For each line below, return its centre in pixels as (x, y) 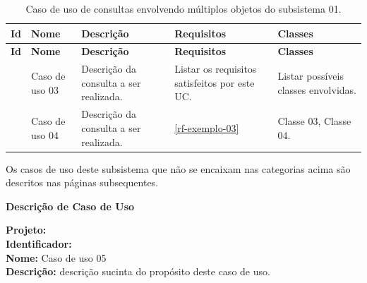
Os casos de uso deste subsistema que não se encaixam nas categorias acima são (178, 168)
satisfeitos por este (215, 82)
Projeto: (26, 230)
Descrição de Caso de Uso (70, 206)
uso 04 (45, 134)
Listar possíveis (311, 76)
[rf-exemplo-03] (207, 127)
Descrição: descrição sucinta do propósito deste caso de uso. (138, 271)
